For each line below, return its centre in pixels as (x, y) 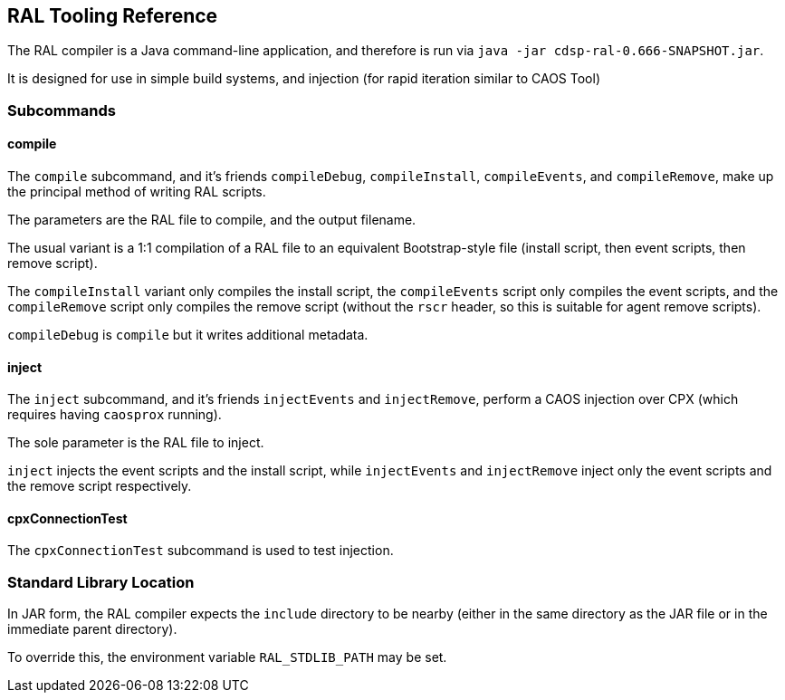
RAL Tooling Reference (113, 16)
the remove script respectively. (100, 486)
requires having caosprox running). (115, 415)
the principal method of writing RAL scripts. (137, 192)
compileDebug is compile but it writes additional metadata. (188, 335)
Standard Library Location (101, 582)
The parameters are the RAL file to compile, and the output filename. (212, 220)
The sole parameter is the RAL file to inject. (136, 443)
